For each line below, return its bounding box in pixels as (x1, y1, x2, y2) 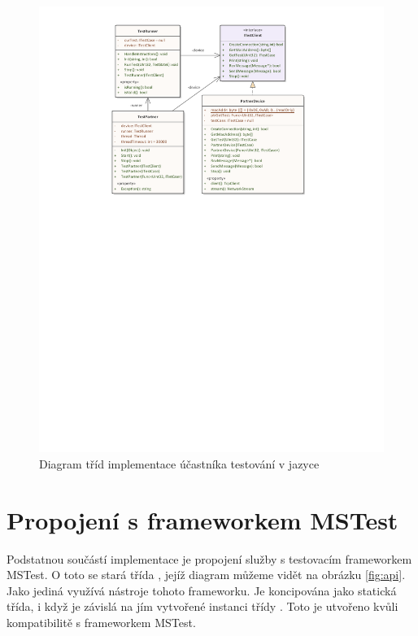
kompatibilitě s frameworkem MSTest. (7, 614, 196, 631)
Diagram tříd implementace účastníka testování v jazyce (39, 455, 320, 472)
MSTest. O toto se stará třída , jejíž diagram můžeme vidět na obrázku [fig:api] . (7, 566, 406, 583)
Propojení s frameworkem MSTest (7, 503, 398, 536)
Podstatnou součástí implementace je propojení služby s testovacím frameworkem (7, 550, 412, 567)
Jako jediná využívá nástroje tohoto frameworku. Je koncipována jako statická (7, 582, 397, 599)
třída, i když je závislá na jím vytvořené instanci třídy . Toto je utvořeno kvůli (7, 598, 398, 615)
